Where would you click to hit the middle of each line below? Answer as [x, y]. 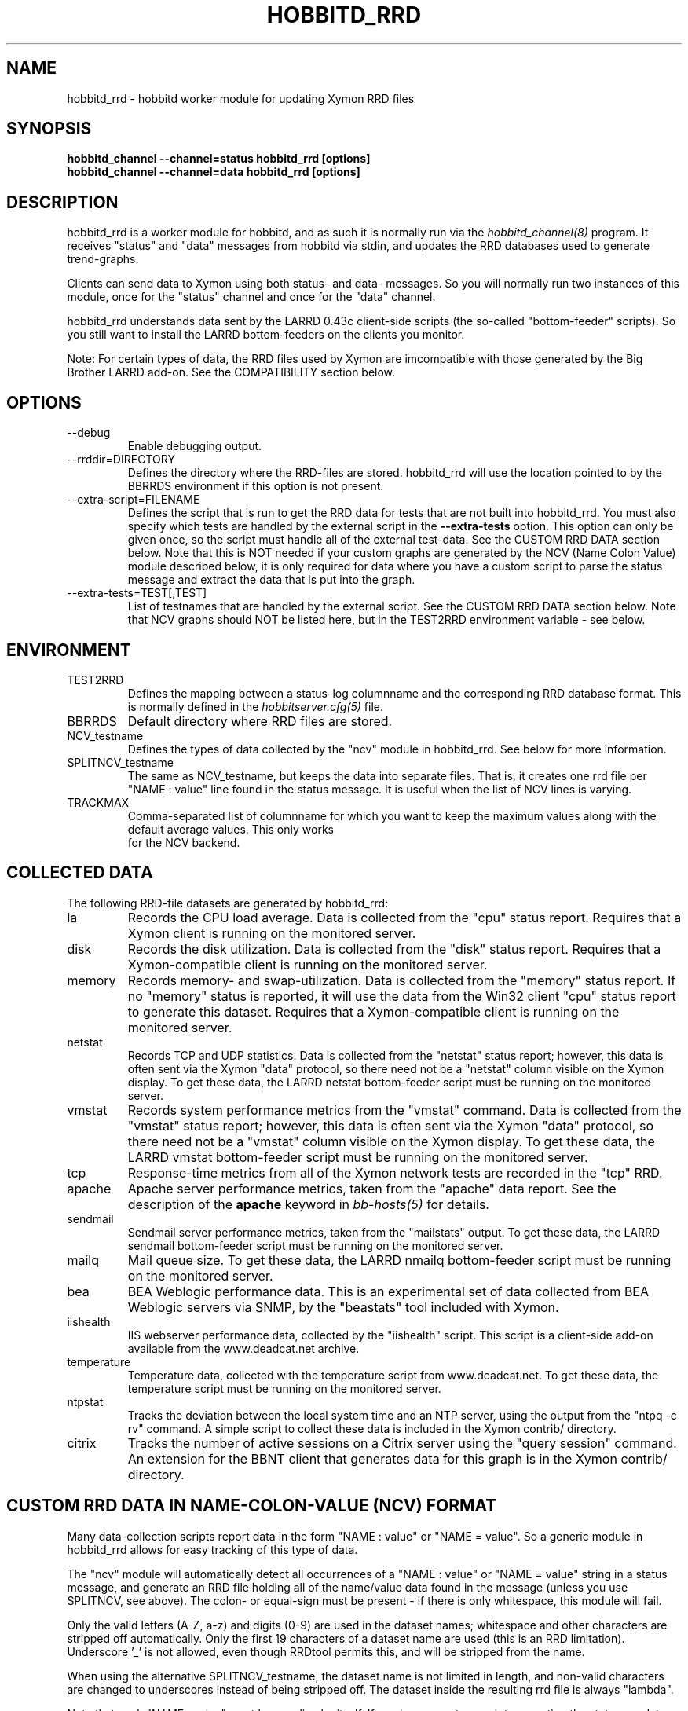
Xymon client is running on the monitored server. [272, 933]
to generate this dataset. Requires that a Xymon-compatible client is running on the [373, 1011]
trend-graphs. [103, 259]
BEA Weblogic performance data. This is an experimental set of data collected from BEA [388, 1291]
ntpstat [85, 1401]
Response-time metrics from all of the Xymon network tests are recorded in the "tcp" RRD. [395, 1172]
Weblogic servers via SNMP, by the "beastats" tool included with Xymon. [343, 1307]
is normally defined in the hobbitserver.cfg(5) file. [255, 706]
